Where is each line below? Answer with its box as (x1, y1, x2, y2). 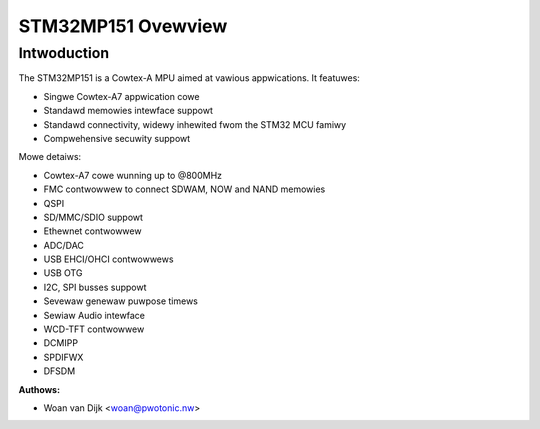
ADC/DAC (43, 239, 85, 251)
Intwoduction (18, 44, 110, 62)
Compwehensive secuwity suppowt (43, 132, 191, 144)
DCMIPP (43, 337, 79, 349)
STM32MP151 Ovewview (18, 15, 228, 37)
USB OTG (43, 267, 83, 279)
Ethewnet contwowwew (43, 225, 142, 237)
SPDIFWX (43, 351, 84, 363)
